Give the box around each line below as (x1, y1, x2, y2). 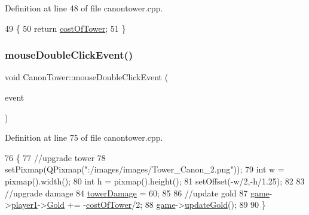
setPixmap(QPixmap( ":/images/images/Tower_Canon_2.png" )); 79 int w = (5, 163, 284, 175)
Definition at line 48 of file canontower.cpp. (5, 2, 163, 14)
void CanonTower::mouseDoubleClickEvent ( (5, 71, 169, 83)
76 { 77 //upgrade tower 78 (5, 151, 106, 163)
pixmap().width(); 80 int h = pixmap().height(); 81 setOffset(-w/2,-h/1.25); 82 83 (5, 174, 305, 187)
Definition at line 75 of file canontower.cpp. (5, 131, 163, 144)
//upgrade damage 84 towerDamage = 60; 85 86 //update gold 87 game (5, 186, 270, 199)
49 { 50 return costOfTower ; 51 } (5, 22, 126, 34)
